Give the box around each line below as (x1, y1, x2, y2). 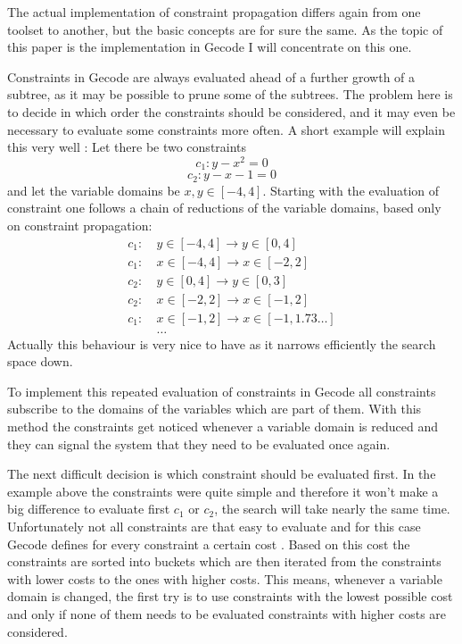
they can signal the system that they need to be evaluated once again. (7, 434, 391, 453)
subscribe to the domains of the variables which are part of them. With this (7, 399, 422, 418)
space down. (7, 352, 73, 371)
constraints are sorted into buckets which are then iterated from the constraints (7, 552, 441, 571)
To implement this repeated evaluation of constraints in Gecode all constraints (7, 381, 436, 400)
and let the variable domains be (7, 180, 180, 199)
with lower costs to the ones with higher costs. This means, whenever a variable (7, 569, 442, 588)
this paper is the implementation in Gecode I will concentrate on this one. (7, 38, 412, 56)
